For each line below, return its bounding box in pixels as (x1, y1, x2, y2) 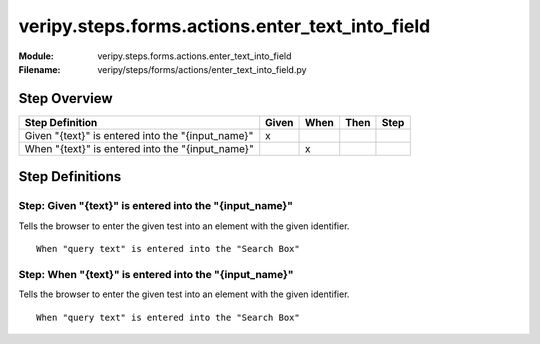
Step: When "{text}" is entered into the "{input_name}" (18, 267, 294, 281)
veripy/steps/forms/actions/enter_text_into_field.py (97, 63, 307, 75)
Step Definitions (18, 168, 122, 185)
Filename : (18, 63, 61, 75)
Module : (18, 50, 54, 62)
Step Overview (18, 90, 114, 107)
